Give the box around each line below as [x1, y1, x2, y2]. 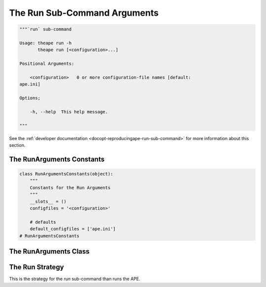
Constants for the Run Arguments [30, 185, 111, 190]
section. [9, 142, 26, 148]
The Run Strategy [9, 263, 64, 271]
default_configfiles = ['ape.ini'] [30, 226, 116, 232]
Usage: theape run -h [19, 40, 72, 46]
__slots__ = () [30, 199, 66, 204]
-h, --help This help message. [30, 109, 108, 115]
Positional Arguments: [19, 61, 74, 66]
